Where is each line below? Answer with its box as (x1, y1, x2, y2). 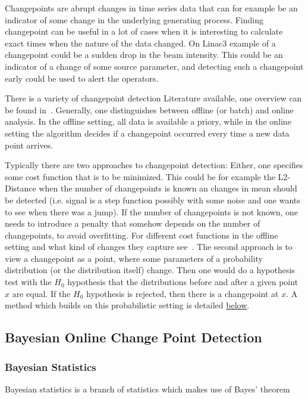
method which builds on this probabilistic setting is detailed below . (5, 299, 250, 311)
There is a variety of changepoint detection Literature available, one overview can (5, 92, 302, 104)
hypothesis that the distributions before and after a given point (67, 276, 298, 288)
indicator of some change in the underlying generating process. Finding (5, 13, 264, 26)
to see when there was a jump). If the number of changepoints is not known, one (5, 205, 298, 218)
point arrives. (5, 138, 54, 151)
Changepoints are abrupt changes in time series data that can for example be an (5, 2, 298, 14)
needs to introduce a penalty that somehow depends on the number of (5, 217, 260, 230)
